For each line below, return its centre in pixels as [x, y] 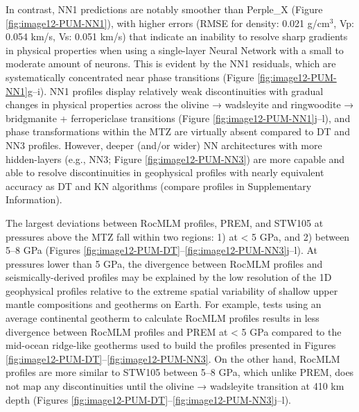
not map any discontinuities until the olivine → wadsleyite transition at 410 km [175, 386]
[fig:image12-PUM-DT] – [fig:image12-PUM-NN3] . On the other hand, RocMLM [173, 358]
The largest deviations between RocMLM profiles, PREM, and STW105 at [165, 222]
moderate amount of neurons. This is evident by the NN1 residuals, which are [171, 63]
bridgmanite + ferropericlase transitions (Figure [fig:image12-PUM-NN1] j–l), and [178, 118]
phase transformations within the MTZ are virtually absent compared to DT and [178, 131]
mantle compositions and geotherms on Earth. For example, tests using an [164, 304]
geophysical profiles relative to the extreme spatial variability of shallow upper [172, 290]
